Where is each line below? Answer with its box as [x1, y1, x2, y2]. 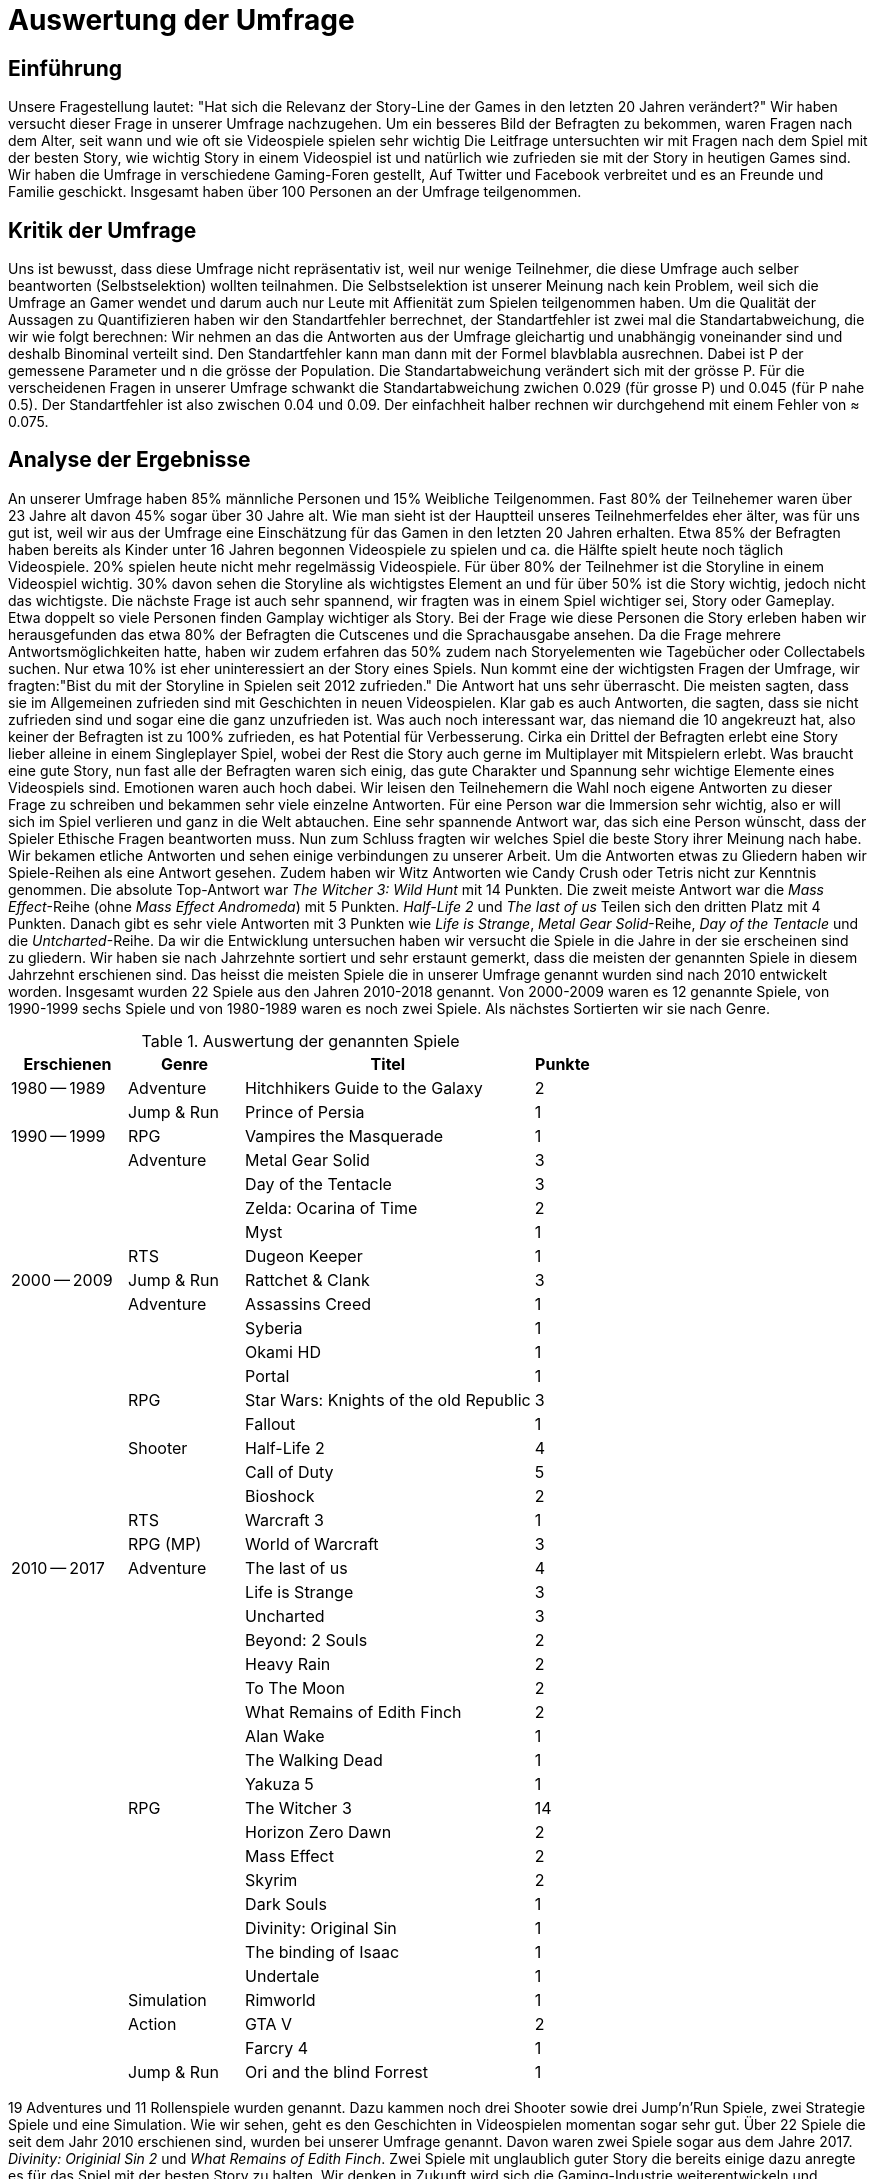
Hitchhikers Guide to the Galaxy [245, 1077, 483, 1098]
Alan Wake [245, 1725, 325, 1746]
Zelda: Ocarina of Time [245, 1197, 418, 1218]
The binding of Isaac [245, 1941, 400, 1962]
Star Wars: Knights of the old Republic [245, 1389, 531, 1410]
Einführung [8, 55, 122, 81]
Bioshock [245, 1485, 315, 1506]
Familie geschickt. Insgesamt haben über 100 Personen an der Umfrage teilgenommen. [8, 183, 582, 201]
